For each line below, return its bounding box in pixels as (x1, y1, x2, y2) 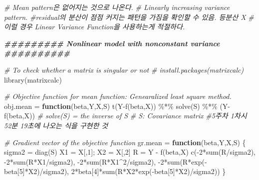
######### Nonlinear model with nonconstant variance (4, 38, 220, 48)
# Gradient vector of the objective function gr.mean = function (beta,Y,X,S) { (4, 137, 246, 147)
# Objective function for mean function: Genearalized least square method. (4, 91, 232, 101)
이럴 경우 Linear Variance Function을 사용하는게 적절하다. (4, 21, 185, 32)
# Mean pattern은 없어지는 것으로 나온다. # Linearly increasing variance (4, 2, 230, 12)
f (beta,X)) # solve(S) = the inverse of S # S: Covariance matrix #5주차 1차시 (4, 110, 247, 121)
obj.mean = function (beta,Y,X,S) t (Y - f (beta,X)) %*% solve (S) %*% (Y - (4, 100, 230, 111)
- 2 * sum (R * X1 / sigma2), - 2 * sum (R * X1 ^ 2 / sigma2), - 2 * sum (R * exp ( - (4, 156, 207, 167)
